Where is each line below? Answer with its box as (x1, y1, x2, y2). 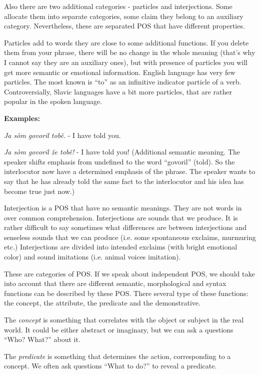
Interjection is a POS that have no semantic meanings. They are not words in (4, 202, 242, 213)
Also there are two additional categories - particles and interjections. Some (4, 1, 232, 11)
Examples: (4, 112, 40, 123)
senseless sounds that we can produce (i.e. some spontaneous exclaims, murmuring (4, 231, 256, 242)
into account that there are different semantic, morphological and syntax (4, 278, 226, 288)
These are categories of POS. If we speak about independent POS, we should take (4, 268, 255, 278)
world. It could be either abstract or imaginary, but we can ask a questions (4, 324, 233, 334)
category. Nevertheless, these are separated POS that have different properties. (4, 20, 245, 31)
